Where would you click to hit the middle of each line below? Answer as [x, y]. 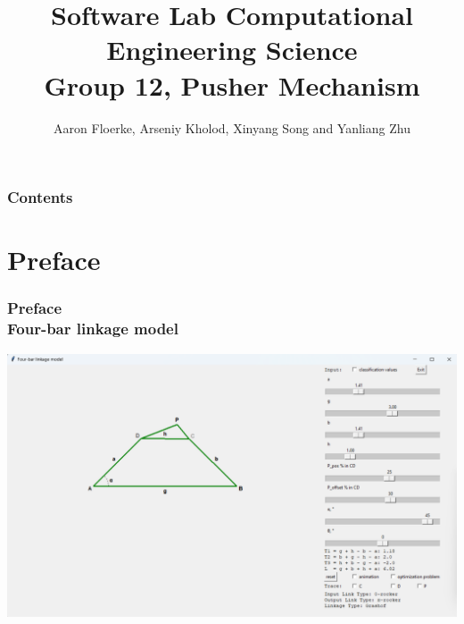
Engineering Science [232, 50]
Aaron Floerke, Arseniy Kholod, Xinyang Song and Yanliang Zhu [232, 127]
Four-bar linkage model [93, 329]
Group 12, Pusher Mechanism [232, 84]
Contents [40, 197]
